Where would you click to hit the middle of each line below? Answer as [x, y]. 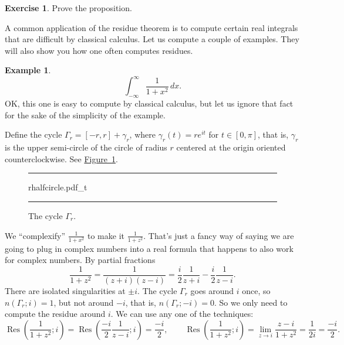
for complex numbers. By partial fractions [80, 260]
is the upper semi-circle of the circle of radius [86, 147]
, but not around [84, 302]
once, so [256, 291]
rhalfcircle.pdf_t [58, 187]
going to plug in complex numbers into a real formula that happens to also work [149, 248]
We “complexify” [35, 235]
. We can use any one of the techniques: [182, 314]
